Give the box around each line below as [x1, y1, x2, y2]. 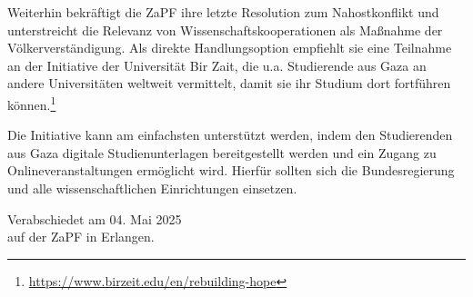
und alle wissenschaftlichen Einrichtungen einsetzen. [7, 179, 297, 197]
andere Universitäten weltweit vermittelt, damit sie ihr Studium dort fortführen [7, 74, 451, 93]
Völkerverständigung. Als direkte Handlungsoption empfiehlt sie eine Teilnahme [7, 38, 452, 57]
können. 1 [7, 92, 56, 114]
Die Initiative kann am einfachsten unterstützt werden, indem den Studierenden [7, 125, 453, 144]
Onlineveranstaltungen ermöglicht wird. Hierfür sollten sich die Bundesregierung [7, 161, 455, 180]
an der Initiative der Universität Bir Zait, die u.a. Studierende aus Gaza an [7, 55, 427, 74]
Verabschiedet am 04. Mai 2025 [7, 209, 182, 228]
